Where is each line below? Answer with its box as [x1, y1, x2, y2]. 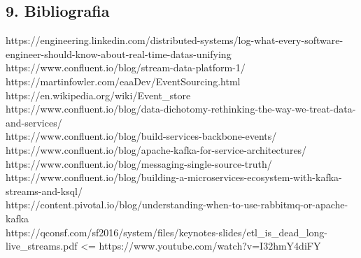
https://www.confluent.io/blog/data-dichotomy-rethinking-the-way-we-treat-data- [6, 101, 356, 116]
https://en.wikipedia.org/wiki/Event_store [6, 87, 191, 102]
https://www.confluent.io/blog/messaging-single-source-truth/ [6, 156, 272, 171]
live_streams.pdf [6, 238, 78, 253]
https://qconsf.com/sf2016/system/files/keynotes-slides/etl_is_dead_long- [6, 224, 328, 239]
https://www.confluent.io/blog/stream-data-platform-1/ [6, 60, 246, 75]
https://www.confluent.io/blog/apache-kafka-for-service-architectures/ [6, 142, 307, 157]
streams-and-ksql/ [6, 183, 83, 198]
